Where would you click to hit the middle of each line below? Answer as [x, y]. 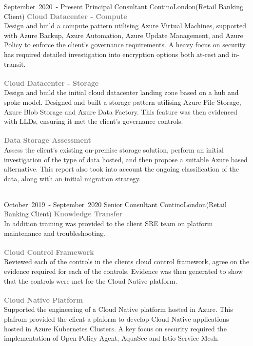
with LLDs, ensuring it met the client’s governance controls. [94, 121]
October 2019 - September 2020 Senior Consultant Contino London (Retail [115, 204]
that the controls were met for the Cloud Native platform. [91, 280]
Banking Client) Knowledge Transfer [63, 214]
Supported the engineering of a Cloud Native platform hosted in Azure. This [118, 309]
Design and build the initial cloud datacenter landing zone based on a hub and [121, 92]
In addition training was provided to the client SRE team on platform [108, 223]
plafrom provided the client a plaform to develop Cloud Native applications [117, 319]
